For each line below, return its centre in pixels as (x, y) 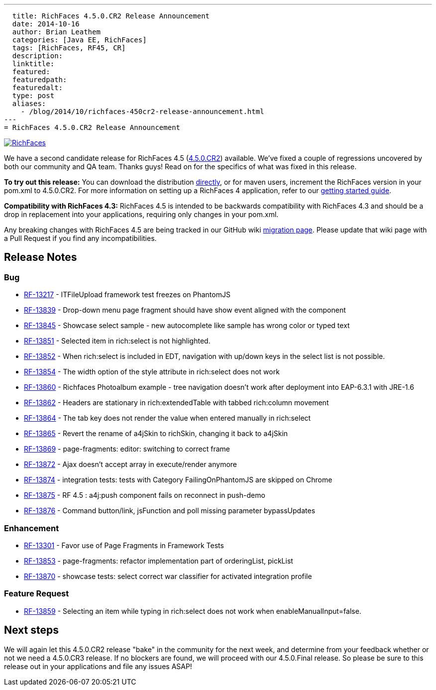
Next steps (31, 630)
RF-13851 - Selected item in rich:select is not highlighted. (117, 341)
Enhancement (32, 528)
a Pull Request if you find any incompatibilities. (80, 238)
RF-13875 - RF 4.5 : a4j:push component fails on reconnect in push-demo (145, 495)
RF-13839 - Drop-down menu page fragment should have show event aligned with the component (185, 310)
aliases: (29, 104)
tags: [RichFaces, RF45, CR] (69, 48)
